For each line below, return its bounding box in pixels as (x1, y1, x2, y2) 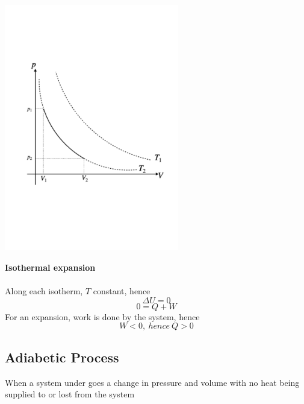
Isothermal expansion (5, 260, 96, 273)
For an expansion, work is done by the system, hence (5, 310, 200, 323)
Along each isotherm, (5, 285, 83, 297)
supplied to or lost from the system (5, 388, 135, 400)
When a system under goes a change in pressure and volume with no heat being (5, 376, 300, 388)
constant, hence (93, 285, 150, 297)
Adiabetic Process (5, 347, 119, 366)
